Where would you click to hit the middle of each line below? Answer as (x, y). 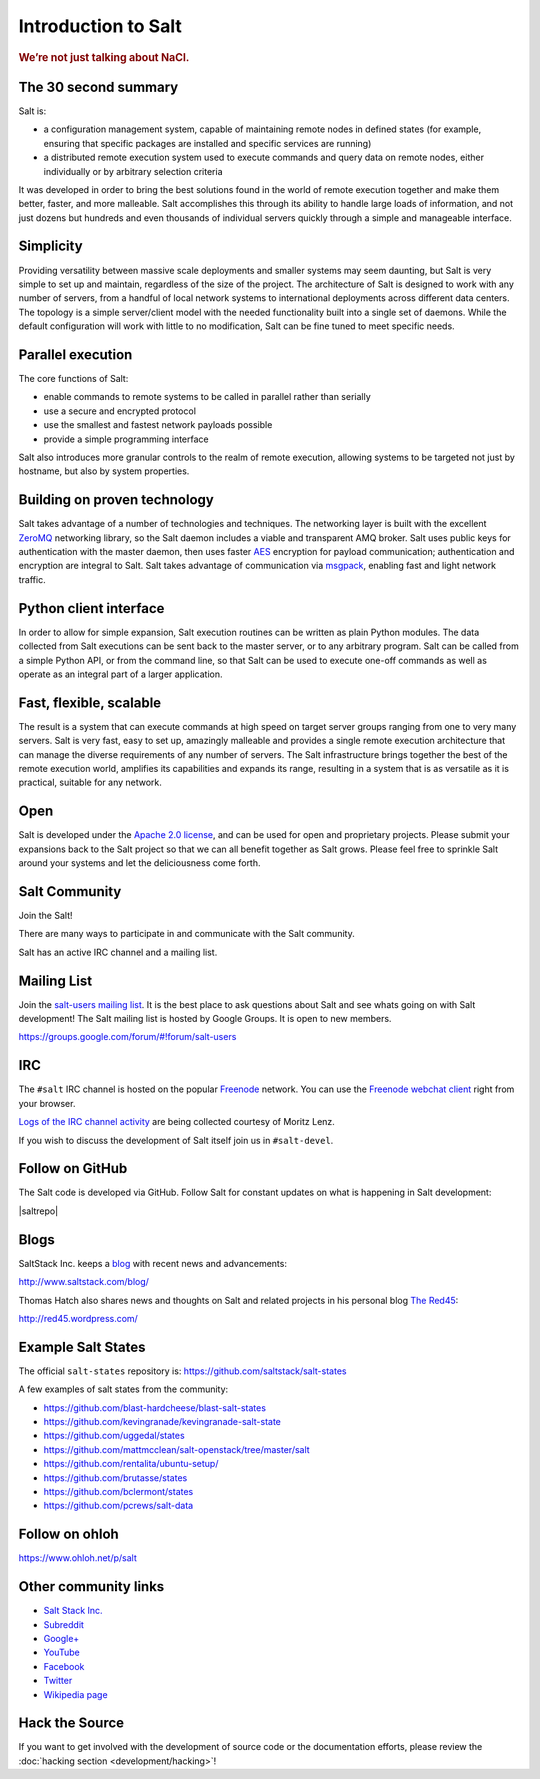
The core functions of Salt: (73, 379)
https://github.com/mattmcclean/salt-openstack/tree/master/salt (176, 1449)
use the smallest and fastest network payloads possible (158, 425)
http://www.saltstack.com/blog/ (84, 1282)
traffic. (32, 579)
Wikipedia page (76, 1694)
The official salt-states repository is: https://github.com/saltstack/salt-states (182, 1371)
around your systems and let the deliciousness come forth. (139, 863)
